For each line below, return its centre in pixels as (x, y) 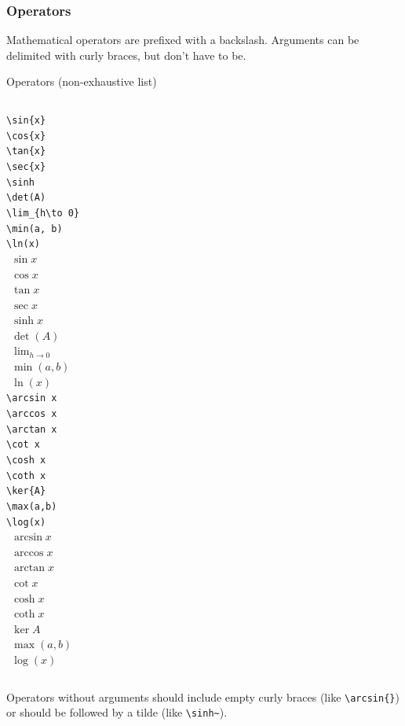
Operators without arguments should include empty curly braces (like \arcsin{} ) (203, 697)
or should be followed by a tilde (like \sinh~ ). (117, 712)
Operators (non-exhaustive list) (82, 81)
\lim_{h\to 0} (43, 213)
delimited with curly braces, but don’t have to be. (126, 55)
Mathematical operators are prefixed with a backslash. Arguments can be (183, 40)
